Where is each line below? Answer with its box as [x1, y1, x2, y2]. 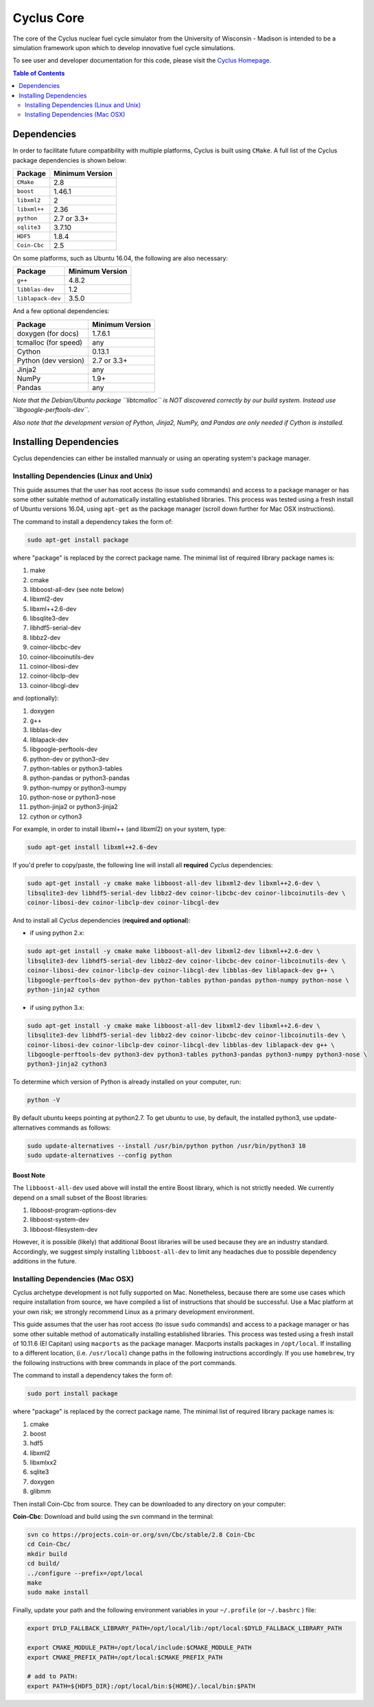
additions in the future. [12, 1257, 77, 1265]
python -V [27, 1096, 60, 1104]
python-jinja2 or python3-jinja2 [30, 803, 118, 811]
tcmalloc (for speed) [16, 337, 82, 347]
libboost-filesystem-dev [30, 1225, 98, 1233]
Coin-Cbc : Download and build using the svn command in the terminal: [12, 1513, 214, 1521]
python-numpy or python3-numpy [30, 783, 127, 792]
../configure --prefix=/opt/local [27, 1569, 143, 1577]
